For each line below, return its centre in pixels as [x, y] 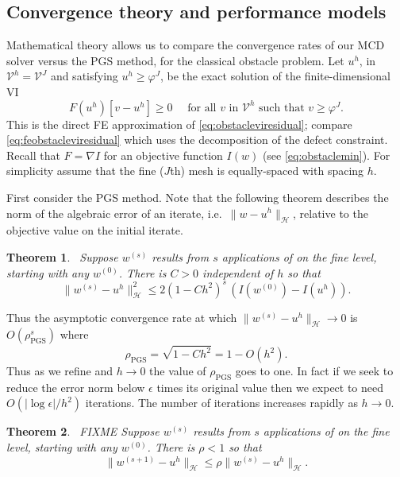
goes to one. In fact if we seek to [314, 371]
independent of [238, 272]
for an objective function [163, 155]
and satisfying [84, 76]
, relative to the [331, 213]
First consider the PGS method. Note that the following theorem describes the [198, 197]
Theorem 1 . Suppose [62, 256]
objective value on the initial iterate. [95, 230]
